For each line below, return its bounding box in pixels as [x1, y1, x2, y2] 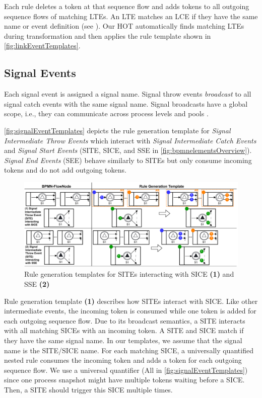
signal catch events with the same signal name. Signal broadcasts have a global [4, 98, 248, 109]
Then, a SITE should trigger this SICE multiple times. [4, 384, 173, 394]
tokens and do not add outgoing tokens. [4, 165, 126, 175]
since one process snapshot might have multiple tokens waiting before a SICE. [4, 374, 245, 385]
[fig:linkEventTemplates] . [4, 40, 81, 51]
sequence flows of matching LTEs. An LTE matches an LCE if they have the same [4, 11, 258, 21]
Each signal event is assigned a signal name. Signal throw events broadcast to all [4, 89, 251, 99]
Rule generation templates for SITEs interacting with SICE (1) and [24, 269, 234, 279]
